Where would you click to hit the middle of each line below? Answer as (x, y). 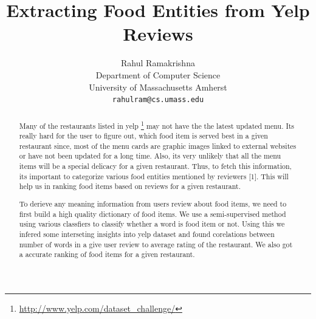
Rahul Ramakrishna (158, 63)
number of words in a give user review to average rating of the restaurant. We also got (156, 244)
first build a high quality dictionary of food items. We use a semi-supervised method (153, 214)
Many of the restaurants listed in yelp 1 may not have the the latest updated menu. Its (157, 125)
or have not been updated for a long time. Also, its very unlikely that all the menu (150, 156)
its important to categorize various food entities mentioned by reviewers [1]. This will (154, 176)
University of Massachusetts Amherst (158, 87)
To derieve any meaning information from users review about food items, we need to (153, 204)
